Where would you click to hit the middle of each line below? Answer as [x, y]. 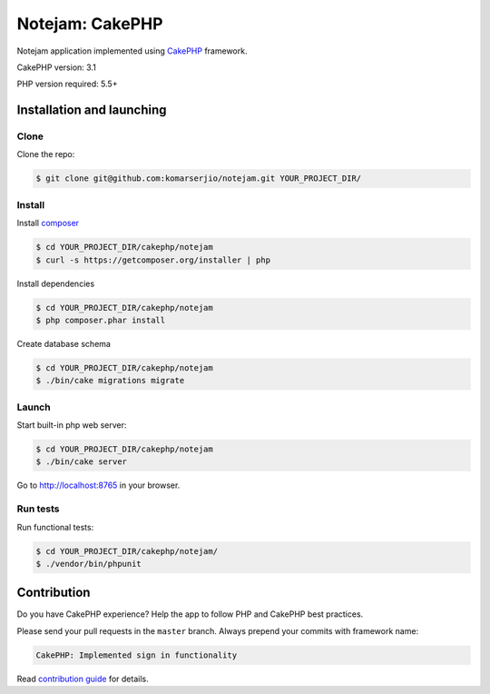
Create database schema [64, 343]
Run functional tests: [55, 527]
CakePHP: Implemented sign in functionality [137, 655]
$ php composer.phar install [101, 320]
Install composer [48, 223]
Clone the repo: [46, 154]
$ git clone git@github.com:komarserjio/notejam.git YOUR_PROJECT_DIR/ [199, 178]
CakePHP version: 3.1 [57, 67]
